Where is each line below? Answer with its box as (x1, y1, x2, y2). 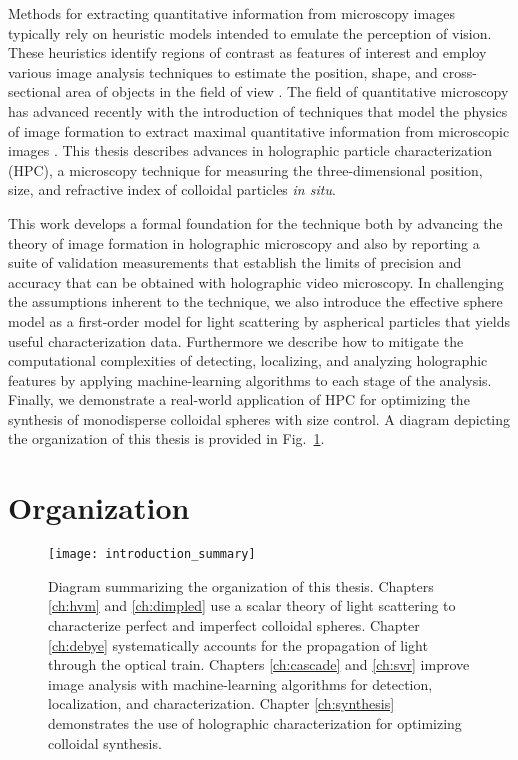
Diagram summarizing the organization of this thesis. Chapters (48, 575, 434, 596)
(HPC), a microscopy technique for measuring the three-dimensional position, (8, 159, 483, 180)
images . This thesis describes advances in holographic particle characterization (8, 140, 493, 161)
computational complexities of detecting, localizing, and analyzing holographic (8, 350, 488, 371)
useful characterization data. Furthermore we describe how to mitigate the (8, 330, 464, 351)
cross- (442, 61, 477, 82)
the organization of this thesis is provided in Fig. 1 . (8, 428, 325, 449)
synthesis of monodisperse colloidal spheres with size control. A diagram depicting (8, 408, 511, 429)
